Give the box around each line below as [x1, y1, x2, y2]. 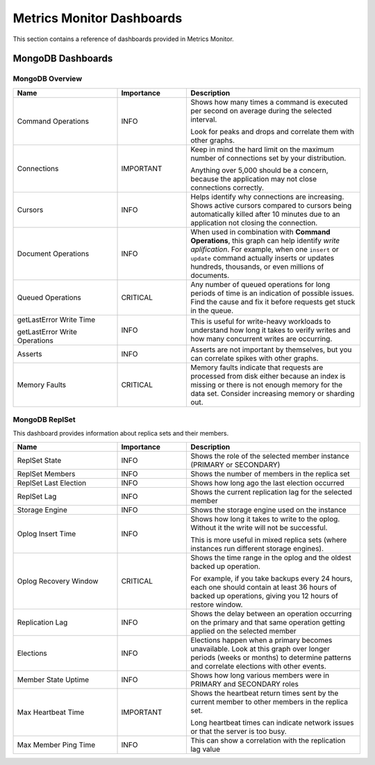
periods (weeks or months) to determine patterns [190, 652, 352, 662]
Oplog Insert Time [17, 529, 76, 538]
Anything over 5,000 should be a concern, [190, 165, 329, 175]
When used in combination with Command [190, 227, 331, 236]
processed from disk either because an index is [190, 371, 347, 381]
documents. [190, 270, 230, 280]
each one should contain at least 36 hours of [190, 582, 337, 592]
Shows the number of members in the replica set [190, 469, 350, 479]
